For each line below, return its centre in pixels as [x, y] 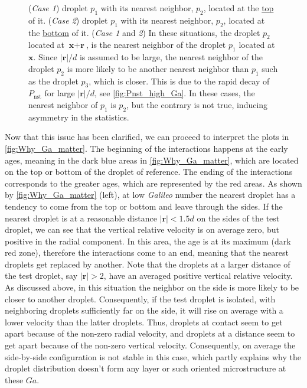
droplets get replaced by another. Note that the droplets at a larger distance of [148, 264]
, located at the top [239, 8]
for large [60, 93]
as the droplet [53, 81]
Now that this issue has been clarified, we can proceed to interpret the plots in [147, 137]
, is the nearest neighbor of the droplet [156, 45]
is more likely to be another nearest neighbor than [158, 68]
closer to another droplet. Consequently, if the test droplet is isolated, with [140, 299]
